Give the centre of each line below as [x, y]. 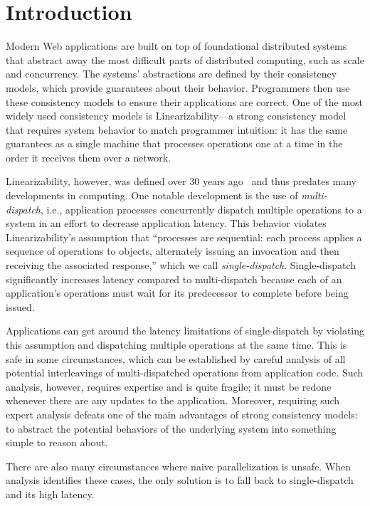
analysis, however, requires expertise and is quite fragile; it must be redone [169, 386]
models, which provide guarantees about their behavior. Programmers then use [178, 87]
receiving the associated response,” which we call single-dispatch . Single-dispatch [181, 265]
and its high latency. [50, 494]
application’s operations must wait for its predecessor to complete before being [177, 293]
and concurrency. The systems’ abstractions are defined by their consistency [171, 74]
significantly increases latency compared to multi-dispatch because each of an [174, 279]
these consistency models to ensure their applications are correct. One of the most [184, 101]
